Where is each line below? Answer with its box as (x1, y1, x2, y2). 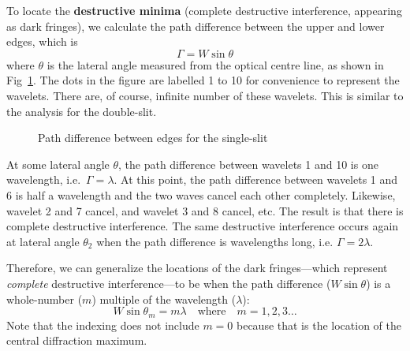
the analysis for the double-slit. (6, 103, 157, 119)
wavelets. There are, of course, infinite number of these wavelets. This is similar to (6, 87, 404, 103)
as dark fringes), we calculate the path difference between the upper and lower (6, 17, 385, 34)
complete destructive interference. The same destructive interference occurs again (6, 218, 399, 234)
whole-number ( (6, 290, 83, 307)
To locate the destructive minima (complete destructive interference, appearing (6, 2, 402, 18)
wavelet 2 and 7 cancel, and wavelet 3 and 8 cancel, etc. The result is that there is (6, 202, 404, 218)
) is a (366, 274, 391, 291)
